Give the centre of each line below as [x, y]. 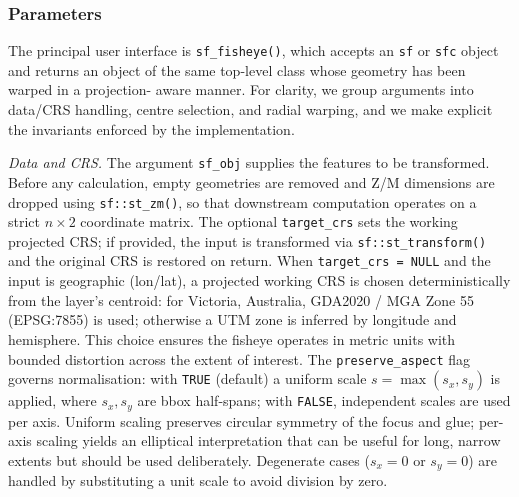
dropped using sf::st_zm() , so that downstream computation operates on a [242, 201]
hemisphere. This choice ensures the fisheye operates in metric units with [232, 338]
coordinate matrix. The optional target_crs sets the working [269, 221]
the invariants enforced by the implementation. [151, 128]
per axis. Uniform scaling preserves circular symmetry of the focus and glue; [241, 420]
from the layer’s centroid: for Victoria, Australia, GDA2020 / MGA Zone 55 [241, 299]
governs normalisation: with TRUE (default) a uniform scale [187, 378]
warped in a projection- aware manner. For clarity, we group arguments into [241, 89]
